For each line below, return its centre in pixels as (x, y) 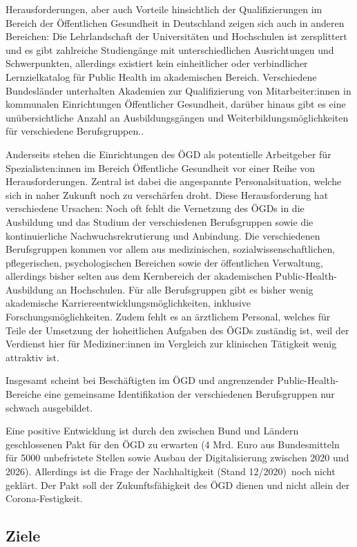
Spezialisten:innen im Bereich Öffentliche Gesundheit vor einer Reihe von (160, 167)
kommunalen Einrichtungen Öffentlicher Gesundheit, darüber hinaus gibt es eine (176, 104)
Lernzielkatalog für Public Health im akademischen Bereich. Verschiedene (161, 76)
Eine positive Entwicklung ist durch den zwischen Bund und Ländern (152, 431)
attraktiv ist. (32, 357)
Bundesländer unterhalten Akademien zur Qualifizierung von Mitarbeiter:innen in (178, 90)
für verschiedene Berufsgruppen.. (75, 131)
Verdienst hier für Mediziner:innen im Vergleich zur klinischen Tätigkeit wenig (171, 344)
